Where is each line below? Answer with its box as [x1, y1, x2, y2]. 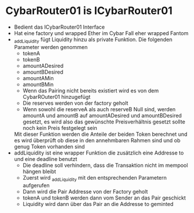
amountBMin [22, 81, 54, 88]
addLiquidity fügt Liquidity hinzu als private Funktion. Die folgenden [13, 36, 172, 44]
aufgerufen [22, 181, 50, 188]
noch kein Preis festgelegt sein [22, 124, 97, 131]
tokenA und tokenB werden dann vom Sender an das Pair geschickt [22, 194, 186, 201]
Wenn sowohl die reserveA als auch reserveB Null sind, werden [22, 105, 176, 112]
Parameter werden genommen [13, 43, 88, 50]
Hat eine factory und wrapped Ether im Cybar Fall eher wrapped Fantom [13, 29, 189, 36]
